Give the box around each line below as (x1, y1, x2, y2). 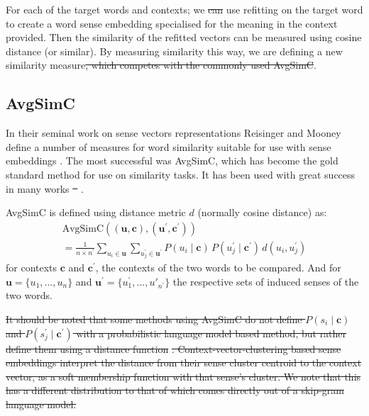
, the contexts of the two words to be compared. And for (95, 260, 341, 275)
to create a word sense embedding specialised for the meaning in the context (6, 16, 338, 30)
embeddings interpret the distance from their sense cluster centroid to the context (6, 355, 362, 370)
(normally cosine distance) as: (197, 205, 327, 220)
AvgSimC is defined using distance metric (6, 205, 186, 220)
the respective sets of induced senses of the (172, 274, 359, 288)
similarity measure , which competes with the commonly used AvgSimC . (6, 57, 316, 72)
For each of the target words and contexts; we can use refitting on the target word (6, 2, 363, 16)
